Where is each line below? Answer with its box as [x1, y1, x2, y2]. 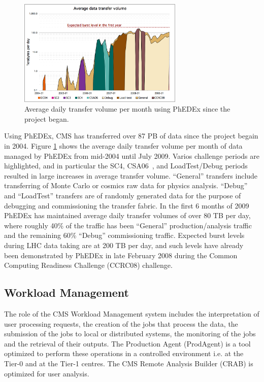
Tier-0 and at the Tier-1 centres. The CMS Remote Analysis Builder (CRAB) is [4, 358, 253, 368]
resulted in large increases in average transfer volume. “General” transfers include [4, 170, 258, 181]
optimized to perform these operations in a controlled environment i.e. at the [4, 348, 244, 359]
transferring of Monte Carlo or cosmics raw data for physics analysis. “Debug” [4, 180, 248, 191]
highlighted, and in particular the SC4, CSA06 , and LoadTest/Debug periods [4, 160, 248, 171]
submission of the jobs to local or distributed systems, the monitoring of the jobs [4, 328, 256, 339]
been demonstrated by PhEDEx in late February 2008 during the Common [4, 250, 238, 260]
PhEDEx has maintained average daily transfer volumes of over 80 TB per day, [4, 210, 251, 221]
